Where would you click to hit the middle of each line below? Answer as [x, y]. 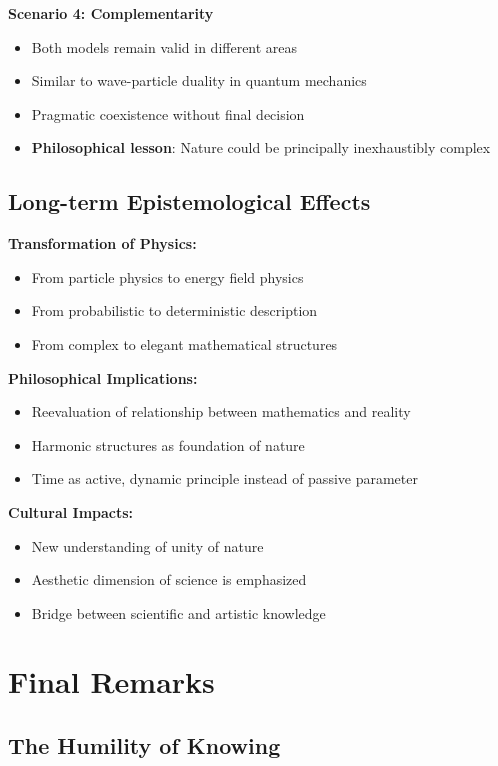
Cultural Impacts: [71, 511]
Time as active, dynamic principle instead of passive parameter [224, 478]
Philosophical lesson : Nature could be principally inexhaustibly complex [261, 147]
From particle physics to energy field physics [167, 276]
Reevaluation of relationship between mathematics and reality [221, 411]
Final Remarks [111, 681]
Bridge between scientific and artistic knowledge [178, 612]
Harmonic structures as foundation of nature [168, 444]
